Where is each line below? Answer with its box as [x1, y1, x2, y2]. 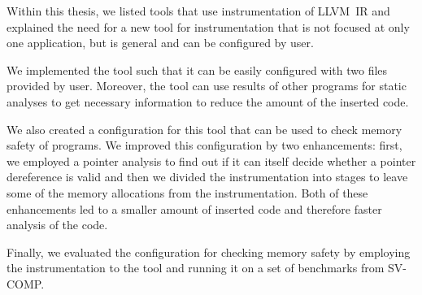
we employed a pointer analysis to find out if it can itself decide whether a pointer [7, 152, 416, 169]
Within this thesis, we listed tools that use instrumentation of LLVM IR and [7, 2, 390, 19]
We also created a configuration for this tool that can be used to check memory [7, 120, 402, 137]
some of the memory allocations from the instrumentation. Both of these [7, 184, 368, 201]
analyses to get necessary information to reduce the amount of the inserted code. [7, 93, 409, 110]
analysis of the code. [7, 216, 108, 233]
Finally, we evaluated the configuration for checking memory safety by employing [7, 243, 411, 260]
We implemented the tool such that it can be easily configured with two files [7, 61, 388, 78]
